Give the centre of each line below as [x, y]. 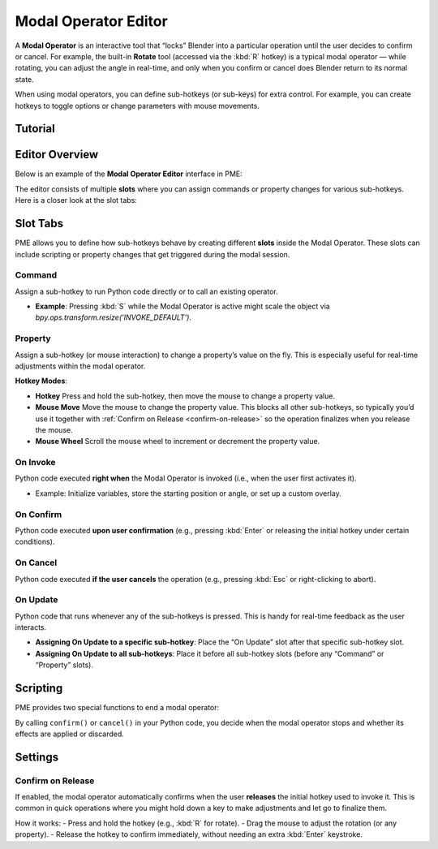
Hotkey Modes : [41, 381]
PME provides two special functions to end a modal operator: [117, 708]
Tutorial [35, 129]
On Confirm [39, 514]
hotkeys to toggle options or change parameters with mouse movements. [137, 106]
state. [24, 79]
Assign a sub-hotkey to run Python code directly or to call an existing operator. [147, 291]
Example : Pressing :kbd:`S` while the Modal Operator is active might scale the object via [182, 306]
